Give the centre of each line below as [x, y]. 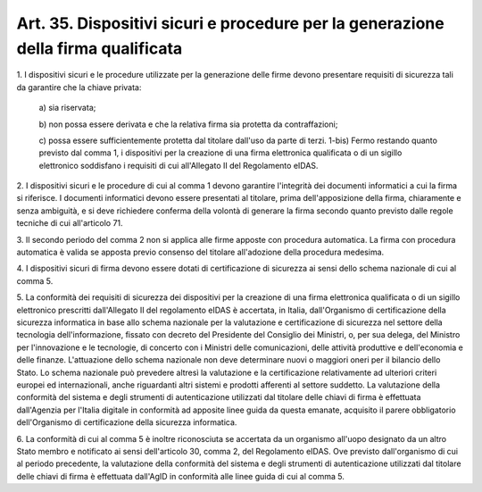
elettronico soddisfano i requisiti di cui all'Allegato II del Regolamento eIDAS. [179, 165]
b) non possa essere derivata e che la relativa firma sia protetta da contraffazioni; [188, 124]
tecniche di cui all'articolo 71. [70, 223]
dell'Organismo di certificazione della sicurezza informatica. [127, 422]
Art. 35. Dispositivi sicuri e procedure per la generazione [231, 23]
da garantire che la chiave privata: [79, 87]
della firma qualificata [100, 48]
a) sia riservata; [67, 108]
